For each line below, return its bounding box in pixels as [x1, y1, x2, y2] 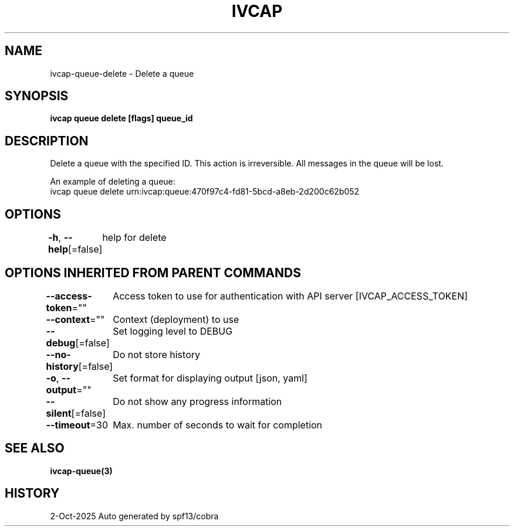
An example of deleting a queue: [50, 176, 175, 187]
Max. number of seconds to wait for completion [113, 418, 323, 431]
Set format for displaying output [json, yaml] [113, 372, 307, 384]
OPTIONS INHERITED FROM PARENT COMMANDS [5, 265, 301, 280]
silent [46, 407, 72, 419]
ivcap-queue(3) [50, 465, 113, 476]
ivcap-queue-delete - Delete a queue [50, 68, 194, 79]
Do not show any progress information [113, 395, 282, 407]
